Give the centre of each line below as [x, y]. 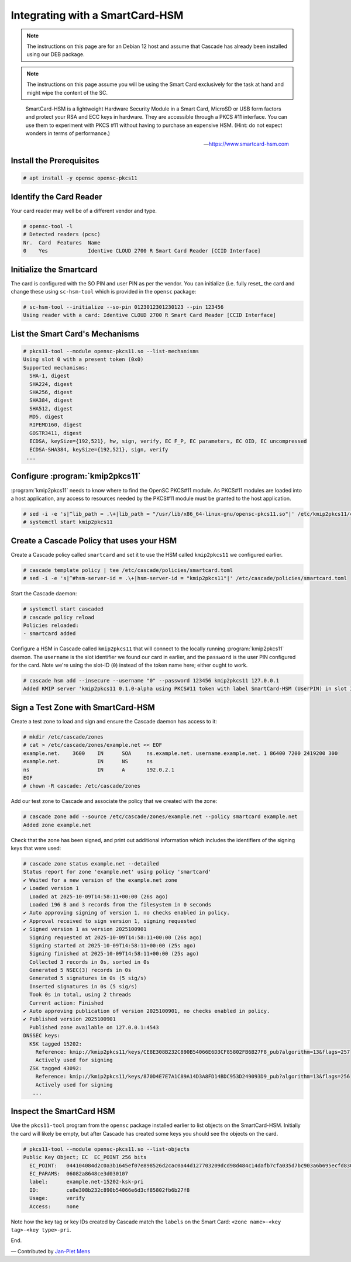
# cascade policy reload [59, 617]
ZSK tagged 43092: [56, 1068]
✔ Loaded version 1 [51, 888]
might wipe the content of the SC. [67, 92]
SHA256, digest [51, 392]
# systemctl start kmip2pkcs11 [68, 522]
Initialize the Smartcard [54, 269]
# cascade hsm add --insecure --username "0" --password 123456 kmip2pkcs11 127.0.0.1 [151, 681]
